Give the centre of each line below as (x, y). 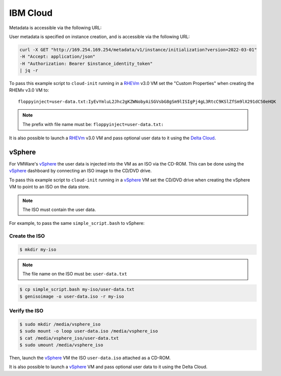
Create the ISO (27, 236)
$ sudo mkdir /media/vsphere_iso (60, 324)
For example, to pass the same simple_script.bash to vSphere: (77, 223)
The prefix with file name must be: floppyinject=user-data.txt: (93, 124)
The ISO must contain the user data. (59, 209)
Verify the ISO (26, 310)
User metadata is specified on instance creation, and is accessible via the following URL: (99, 37)
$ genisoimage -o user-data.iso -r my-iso (72, 296)
